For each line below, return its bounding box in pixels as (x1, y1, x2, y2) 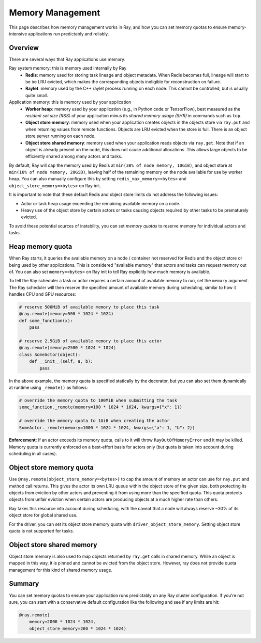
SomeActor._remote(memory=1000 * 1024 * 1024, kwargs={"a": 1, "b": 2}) (19, 425, 195, 430)
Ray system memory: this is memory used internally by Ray (9, 65, 127, 71)
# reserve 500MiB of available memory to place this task (19, 305, 159, 310)
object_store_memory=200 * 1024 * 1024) (29, 626, 127, 631)
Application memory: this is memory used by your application (9, 99, 131, 105)
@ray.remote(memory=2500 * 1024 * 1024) (19, 345, 116, 351)
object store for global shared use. (9, 512, 78, 518)
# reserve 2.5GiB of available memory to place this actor (19, 338, 162, 344)
